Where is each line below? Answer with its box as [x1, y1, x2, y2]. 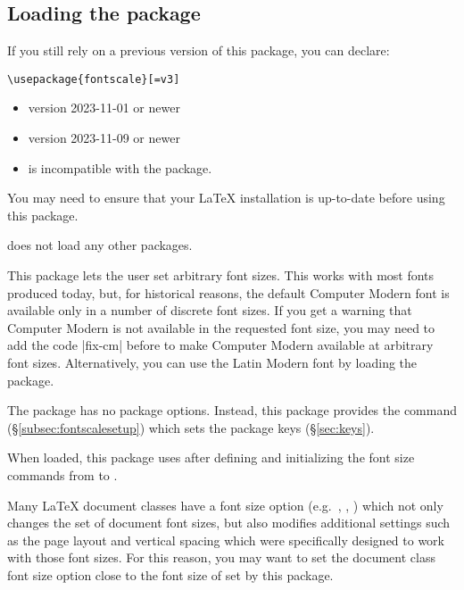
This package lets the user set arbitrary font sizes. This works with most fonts [7, 266, 435, 285]
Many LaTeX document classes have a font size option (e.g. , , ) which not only [7, 495, 443, 514]
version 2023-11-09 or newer [28, 129, 180, 147]
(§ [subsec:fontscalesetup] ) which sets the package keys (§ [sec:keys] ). [7, 418, 375, 436]
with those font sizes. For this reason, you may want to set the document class [7, 548, 435, 567]
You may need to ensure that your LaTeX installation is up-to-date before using [7, 188, 445, 207]
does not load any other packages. [7, 236, 193, 254]
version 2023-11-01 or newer [28, 98, 180, 117]
